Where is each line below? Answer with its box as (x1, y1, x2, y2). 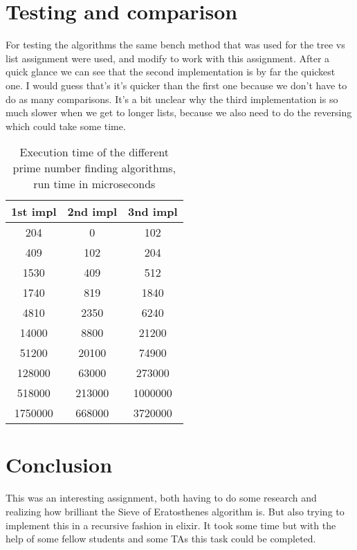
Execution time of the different (19, 144, 169, 161)
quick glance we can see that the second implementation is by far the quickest (6, 64, 336, 79)
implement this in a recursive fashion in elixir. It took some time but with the (6, 517, 336, 532)
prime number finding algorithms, (12, 160, 176, 176)
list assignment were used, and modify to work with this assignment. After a (6, 51, 330, 65)
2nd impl (67, 203, 118, 220)
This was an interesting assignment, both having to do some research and (6, 491, 317, 505)
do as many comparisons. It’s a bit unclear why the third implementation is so (6, 91, 338, 106)
